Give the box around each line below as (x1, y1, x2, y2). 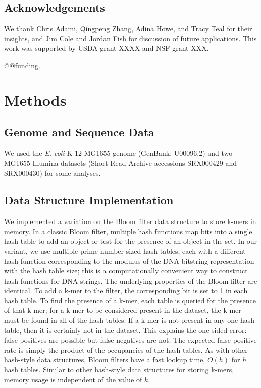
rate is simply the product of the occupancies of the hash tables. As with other (4, 344, 248, 355)
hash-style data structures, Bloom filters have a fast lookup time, (4, 354, 205, 365)
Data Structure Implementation (4, 192, 174, 208)
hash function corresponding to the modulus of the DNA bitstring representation (4, 255, 254, 266)
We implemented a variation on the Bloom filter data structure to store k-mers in (4, 216, 256, 227)
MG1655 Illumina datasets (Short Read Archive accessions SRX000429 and (4, 157, 237, 168)
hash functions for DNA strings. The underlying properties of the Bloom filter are (4, 275, 257, 286)
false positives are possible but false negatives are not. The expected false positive (4, 335, 257, 345)
